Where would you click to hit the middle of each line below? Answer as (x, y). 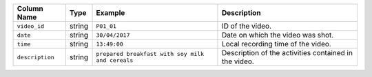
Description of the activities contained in (287, 53)
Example (111, 13)
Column (30, 9)
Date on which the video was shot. (278, 35)
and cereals (115, 60)
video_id (31, 26)
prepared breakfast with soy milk (150, 54)
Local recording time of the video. (277, 44)
